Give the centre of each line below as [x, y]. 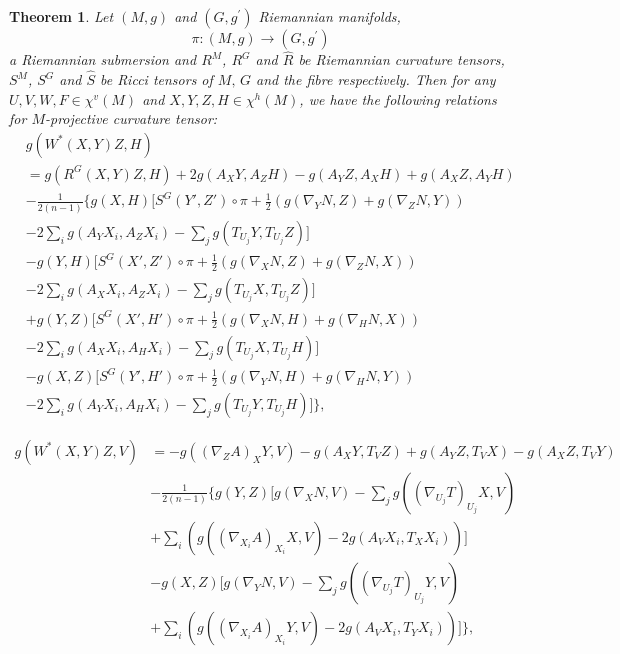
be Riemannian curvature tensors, [401, 59]
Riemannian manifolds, [329, 16]
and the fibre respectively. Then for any [376, 79]
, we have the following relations [398, 98]
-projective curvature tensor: [131, 118]
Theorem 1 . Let [61, 16]
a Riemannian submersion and [103, 59]
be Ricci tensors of [156, 79]
